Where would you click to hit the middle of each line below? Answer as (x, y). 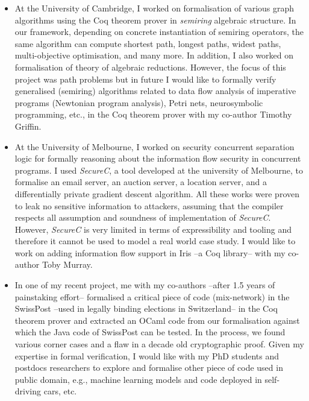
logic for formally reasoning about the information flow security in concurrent (158, 158)
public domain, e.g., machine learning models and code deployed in (138, 379)
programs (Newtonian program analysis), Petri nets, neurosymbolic (139, 102)
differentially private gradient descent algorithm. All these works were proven (157, 193)
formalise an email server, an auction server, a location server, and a (141, 182)
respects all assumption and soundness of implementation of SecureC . (143, 217)
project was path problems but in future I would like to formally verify (145, 79)
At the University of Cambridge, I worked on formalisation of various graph (154, 8)
